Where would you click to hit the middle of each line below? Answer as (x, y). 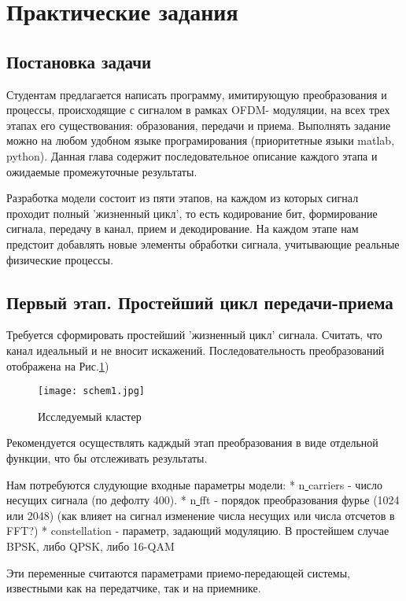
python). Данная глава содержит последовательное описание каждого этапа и (192, 155)
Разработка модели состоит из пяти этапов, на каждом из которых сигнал (183, 198)
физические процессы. (60, 259)
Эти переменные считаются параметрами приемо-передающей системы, (178, 572)
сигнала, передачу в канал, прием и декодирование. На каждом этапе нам (183, 229)
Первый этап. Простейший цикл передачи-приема (200, 302)
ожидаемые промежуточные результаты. (102, 171)
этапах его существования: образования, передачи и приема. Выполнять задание (199, 125)
